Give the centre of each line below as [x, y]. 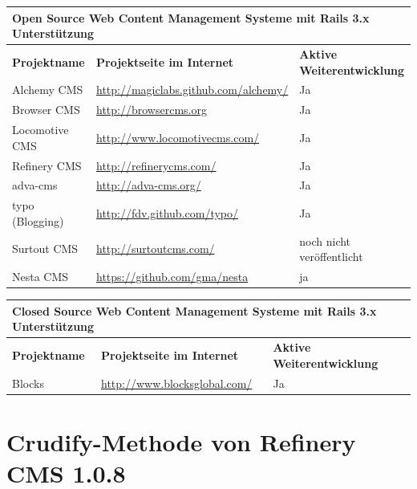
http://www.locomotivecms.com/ [178, 137]
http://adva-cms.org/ [149, 185]
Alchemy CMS [48, 90]
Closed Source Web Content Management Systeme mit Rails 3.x [194, 310]
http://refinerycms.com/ [156, 165]
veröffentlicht [331, 257]
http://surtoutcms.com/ [156, 249]
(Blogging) [38, 220]
